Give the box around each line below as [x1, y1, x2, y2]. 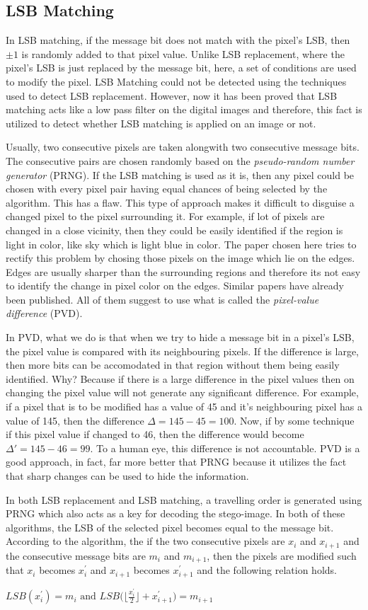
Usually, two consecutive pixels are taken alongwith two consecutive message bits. [6, 139, 360, 154]
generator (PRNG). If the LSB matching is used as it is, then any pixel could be [6, 167, 355, 182]
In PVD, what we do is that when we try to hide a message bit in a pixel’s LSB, [6, 330, 355, 345]
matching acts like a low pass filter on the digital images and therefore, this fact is [6, 102, 362, 117]
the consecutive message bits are [6, 548, 146, 563]
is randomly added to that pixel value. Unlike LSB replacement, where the [21, 46, 345, 61]
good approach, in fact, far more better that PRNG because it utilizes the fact [6, 454, 347, 469]
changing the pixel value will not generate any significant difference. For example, [6, 385, 359, 400]
